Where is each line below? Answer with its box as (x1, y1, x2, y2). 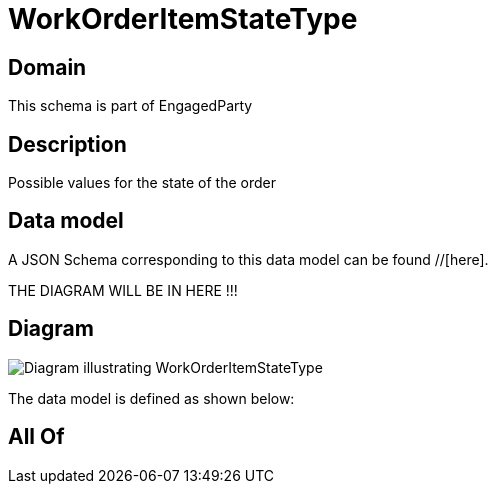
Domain (8, 54, 87, 80)
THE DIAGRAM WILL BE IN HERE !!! (8, 281, 238, 299)
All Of (8, 424, 65, 450)
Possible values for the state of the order (8, 174, 276, 192)
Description (8, 131, 127, 157)
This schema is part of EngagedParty (8, 97, 253, 115)
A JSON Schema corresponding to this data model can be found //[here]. (8, 250, 489, 268)
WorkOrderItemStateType (8, 2, 358, 36)
